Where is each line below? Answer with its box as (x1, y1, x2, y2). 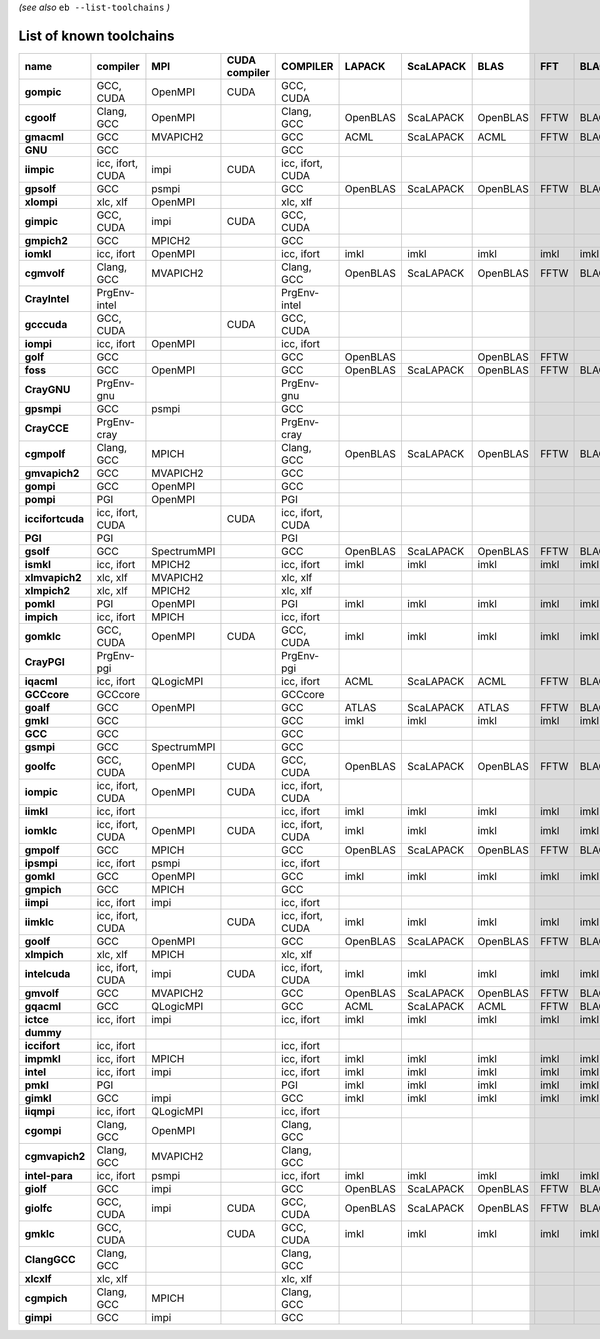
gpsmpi (24, 401, 62, 415)
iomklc (24, 823, 58, 837)
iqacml (24, 674, 58, 688)
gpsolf (24, 181, 57, 195)
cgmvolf (24, 266, 65, 280)
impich (24, 610, 59, 624)
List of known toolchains (18, 27, 175, 44)
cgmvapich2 (24, 1149, 86, 1163)
